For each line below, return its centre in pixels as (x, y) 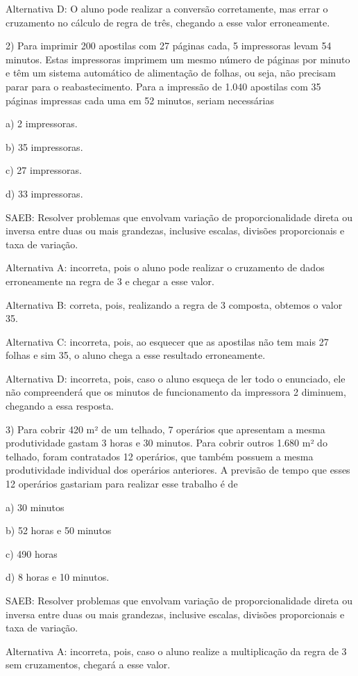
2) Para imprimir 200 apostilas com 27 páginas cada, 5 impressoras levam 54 (169, 46)
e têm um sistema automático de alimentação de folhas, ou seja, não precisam (171, 73)
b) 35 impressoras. (44, 146)
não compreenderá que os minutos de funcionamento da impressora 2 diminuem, (176, 392)
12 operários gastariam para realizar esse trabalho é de (122, 484)
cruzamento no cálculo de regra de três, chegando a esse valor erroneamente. (168, 22)
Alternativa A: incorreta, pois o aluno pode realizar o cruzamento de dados (165, 267)
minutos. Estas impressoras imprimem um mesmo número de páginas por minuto (178, 59)
